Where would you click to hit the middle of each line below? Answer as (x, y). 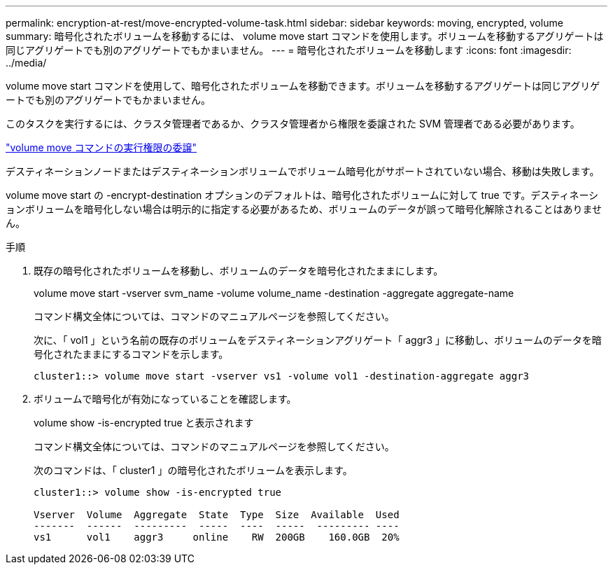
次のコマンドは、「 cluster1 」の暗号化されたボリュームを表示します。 (193, 470)
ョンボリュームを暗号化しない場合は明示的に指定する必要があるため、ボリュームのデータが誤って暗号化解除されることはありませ (304, 209)
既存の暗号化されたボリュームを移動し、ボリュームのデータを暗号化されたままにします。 (239, 271)
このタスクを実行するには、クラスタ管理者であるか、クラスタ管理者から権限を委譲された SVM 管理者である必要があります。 (293, 124)
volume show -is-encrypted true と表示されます (144, 423)
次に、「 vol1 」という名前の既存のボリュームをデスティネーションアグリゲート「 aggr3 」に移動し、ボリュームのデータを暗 (318, 340)
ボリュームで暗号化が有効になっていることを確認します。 (165, 399)
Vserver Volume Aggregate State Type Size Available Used (217, 515)
